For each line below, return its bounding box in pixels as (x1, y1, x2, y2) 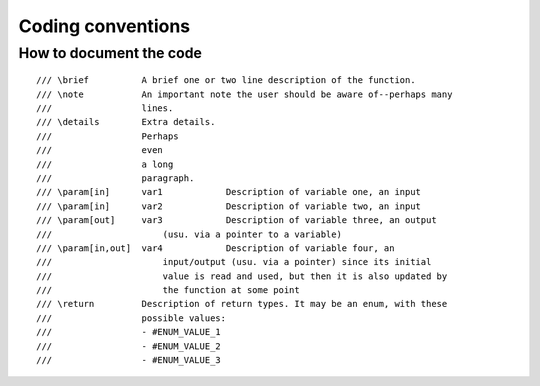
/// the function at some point (36, 285, 300, 296)
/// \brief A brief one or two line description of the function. (36, 75, 416, 86)
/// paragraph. (36, 172, 195, 184)
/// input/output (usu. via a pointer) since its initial (36, 256, 432, 268)
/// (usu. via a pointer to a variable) (36, 228, 342, 240)
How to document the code (18, 44, 202, 62)
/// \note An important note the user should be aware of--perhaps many (36, 88, 453, 100)
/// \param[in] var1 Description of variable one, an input (36, 186, 422, 198)
